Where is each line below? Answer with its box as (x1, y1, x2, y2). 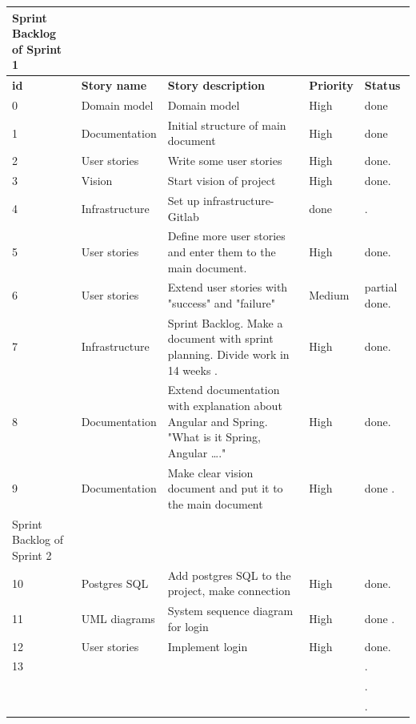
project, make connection (167, 582, 290, 599)
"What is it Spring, (167, 428, 261, 445)
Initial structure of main (167, 116, 286, 133)
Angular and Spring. (167, 412, 268, 429)
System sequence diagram (167, 602, 294, 619)
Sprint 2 (12, 546, 52, 563)
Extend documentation (167, 381, 280, 398)
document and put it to (167, 480, 283, 497)
